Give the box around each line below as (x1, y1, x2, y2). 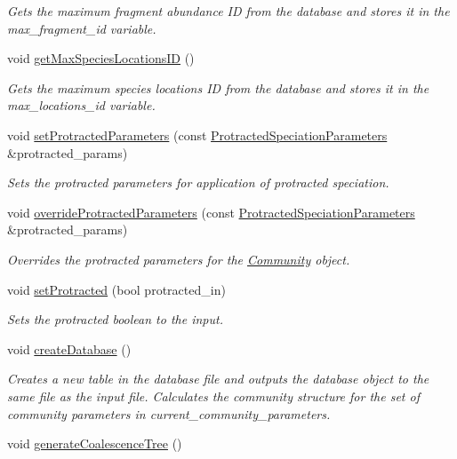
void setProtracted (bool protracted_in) (7, 280, 226, 298)
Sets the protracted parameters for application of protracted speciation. (7, 173, 389, 192)
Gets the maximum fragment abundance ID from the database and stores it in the (7, 2, 450, 20)
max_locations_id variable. (7, 96, 156, 115)
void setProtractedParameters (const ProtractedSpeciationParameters (7, 125, 388, 144)
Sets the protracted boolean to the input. (7, 310, 223, 328)
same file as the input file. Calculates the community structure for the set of (7, 386, 420, 405)
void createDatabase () (7, 339, 132, 358)
